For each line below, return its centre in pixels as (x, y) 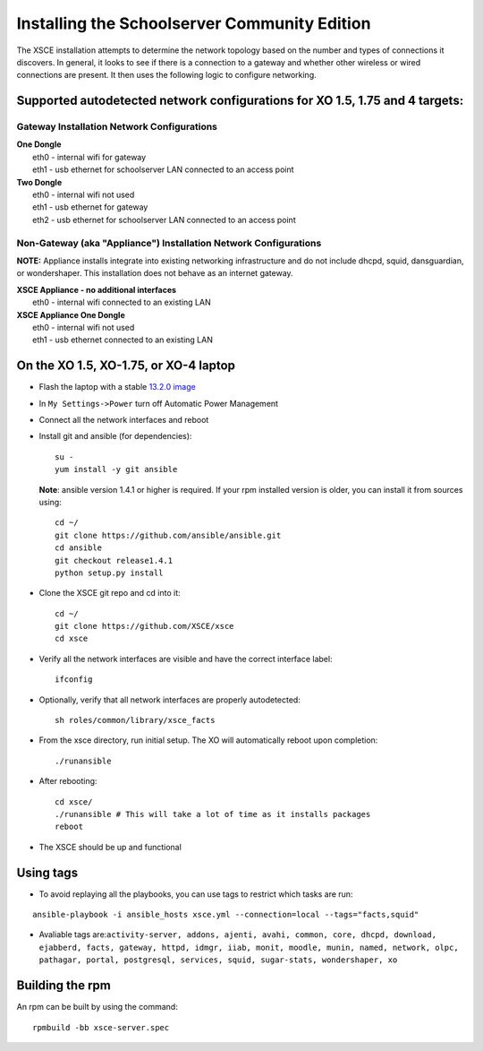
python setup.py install (109, 573)
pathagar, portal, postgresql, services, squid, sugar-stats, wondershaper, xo (218, 960)
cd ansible (79, 548)
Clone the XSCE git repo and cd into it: (110, 593)
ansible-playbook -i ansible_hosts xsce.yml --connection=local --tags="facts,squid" (226, 915)
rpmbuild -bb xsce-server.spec (101, 1027)
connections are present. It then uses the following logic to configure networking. (166, 75)
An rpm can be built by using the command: (97, 1007)
